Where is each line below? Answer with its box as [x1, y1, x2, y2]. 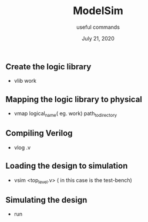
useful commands [76, 23, 120, 31]
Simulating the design [5, 195, 88, 205]
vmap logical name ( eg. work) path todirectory [14, 110, 117, 118]
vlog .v [14, 144, 31, 151]
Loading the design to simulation [5, 161, 128, 171]
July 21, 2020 [81, 35, 115, 42]
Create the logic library [5, 62, 92, 72]
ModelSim [72, 4, 124, 18]
